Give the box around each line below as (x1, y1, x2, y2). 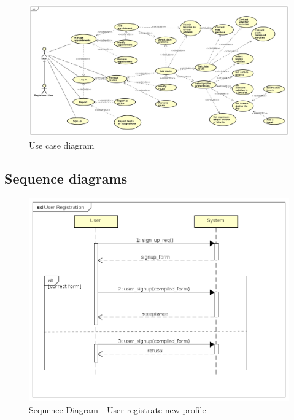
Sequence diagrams (4, 169, 128, 188)
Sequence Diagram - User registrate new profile (29, 403, 206, 416)
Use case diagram (29, 139, 95, 152)
